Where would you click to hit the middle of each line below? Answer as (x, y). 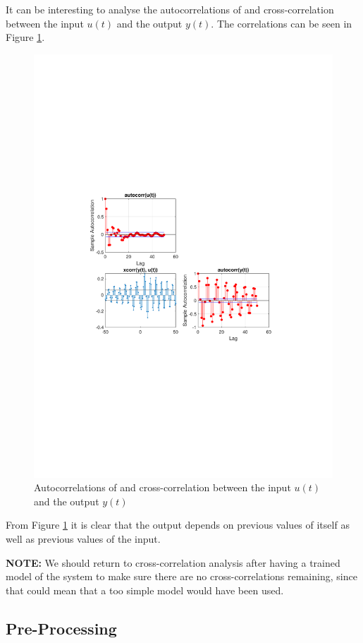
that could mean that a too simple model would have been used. (145, 590)
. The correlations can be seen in (282, 23)
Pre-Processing (61, 628)
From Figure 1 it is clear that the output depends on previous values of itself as (178, 525)
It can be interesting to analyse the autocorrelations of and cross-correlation (170, 9)
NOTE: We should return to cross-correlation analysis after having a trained (173, 562)
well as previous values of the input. (83, 539)
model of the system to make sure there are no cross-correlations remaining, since (181, 576)
